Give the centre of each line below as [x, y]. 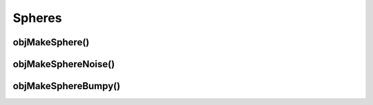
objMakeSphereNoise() [64, 64]
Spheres [37, 18]
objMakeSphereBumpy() [67, 86]
